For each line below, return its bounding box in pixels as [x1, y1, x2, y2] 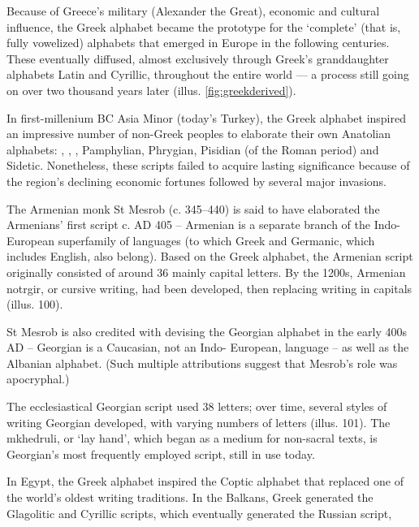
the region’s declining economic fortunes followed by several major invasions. [6, 172, 387, 189]
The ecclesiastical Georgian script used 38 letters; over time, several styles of [6, 398, 387, 415]
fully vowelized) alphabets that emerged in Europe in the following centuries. [6, 34, 390, 51]
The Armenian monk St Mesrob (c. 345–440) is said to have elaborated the [6, 200, 380, 217]
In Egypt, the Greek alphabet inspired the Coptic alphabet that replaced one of [6, 473, 404, 490]
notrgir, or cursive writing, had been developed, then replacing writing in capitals [6, 279, 413, 296]
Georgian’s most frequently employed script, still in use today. [6, 445, 315, 462]
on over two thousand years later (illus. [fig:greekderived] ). [6, 81, 296, 98]
